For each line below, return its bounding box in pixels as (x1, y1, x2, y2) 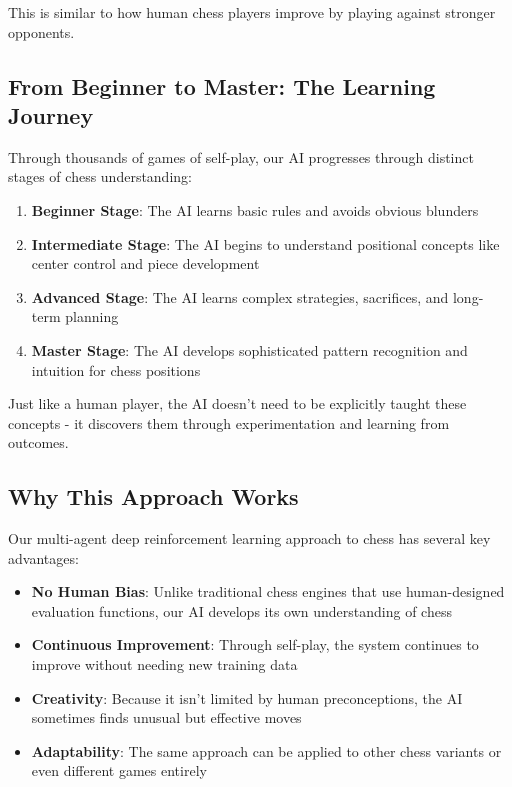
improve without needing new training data (31, 654, 298, 675)
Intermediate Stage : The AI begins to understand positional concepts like (31, 233, 500, 254)
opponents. (8, 21, 75, 42)
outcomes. (8, 432, 69, 453)
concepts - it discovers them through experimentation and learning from (8, 412, 450, 433)
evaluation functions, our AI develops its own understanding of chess (31, 600, 452, 621)
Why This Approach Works (8, 481, 299, 512)
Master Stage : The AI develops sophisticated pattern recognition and (31, 339, 468, 360)
